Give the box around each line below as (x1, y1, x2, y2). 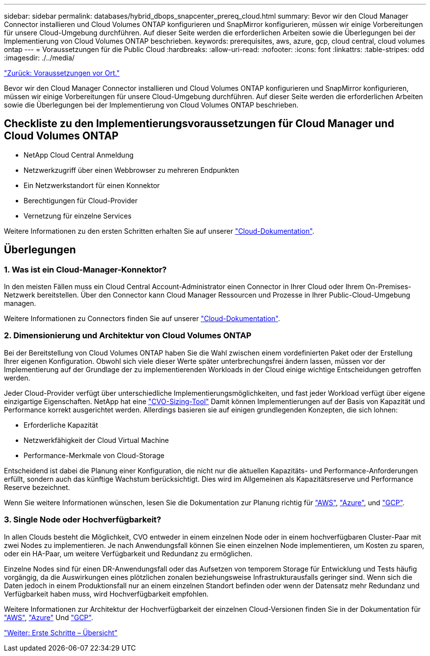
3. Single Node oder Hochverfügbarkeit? (4, 515, 161, 525)
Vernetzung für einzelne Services (24, 211, 132, 220)
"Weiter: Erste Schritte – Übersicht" (4, 628, 118, 637)
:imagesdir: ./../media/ (4, 54, 75, 62)
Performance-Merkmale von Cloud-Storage (24, 451, 164, 460)
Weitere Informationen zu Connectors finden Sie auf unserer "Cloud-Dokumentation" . (4, 314, 280, 323)
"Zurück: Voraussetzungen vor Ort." (4, 69, 120, 77)
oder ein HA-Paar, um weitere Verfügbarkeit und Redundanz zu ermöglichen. (4, 549, 253, 558)
